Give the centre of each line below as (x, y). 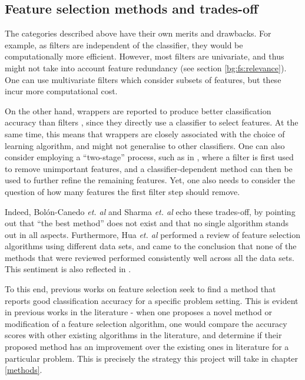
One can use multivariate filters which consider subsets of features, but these (143, 79)
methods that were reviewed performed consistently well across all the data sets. (150, 257)
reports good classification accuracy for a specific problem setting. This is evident (152, 300)
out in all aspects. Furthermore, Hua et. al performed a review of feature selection (153, 234)
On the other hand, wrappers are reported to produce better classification (138, 110)
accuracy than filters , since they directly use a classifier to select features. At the (152, 122)
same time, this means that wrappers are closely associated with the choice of (145, 133)
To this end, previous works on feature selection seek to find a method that (140, 289)
